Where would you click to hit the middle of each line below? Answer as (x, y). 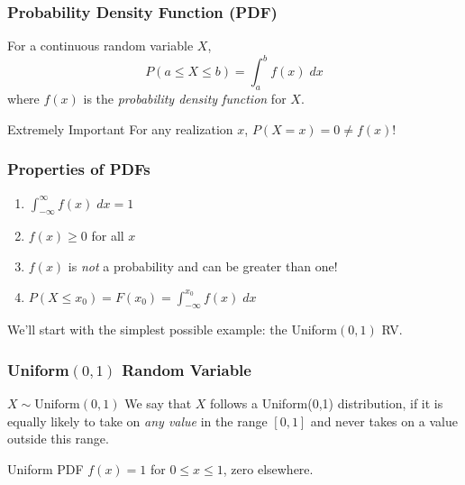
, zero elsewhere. (268, 468)
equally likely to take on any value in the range (137, 421)
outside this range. (58, 439)
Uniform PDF (46, 468)
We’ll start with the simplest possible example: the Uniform (173, 329)
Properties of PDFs (79, 169)
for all (108, 236)
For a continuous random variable (100, 46)
